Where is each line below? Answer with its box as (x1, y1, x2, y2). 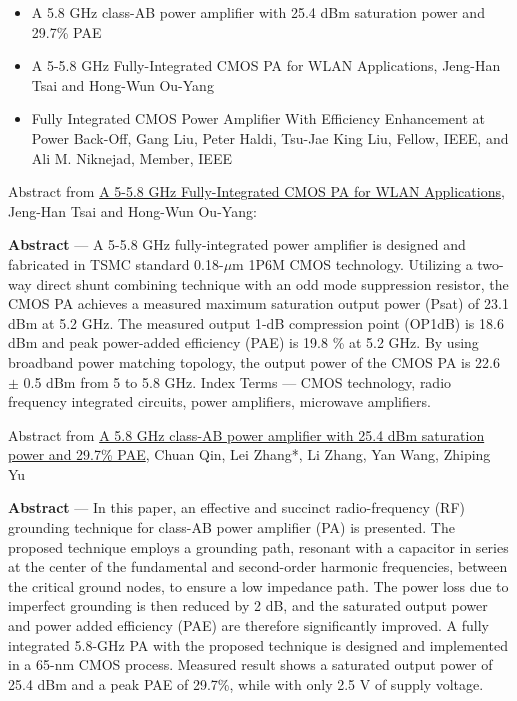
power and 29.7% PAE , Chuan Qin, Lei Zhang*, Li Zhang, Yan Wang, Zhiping (8, 444, 491, 465)
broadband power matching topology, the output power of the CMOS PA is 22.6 (8, 351, 500, 372)
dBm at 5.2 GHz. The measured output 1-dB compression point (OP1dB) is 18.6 (8, 312, 504, 333)
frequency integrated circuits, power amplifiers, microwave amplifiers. (8, 391, 431, 412)
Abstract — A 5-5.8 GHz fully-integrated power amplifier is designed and (8, 234, 466, 255)
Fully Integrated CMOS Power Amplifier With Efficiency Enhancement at (31, 108, 485, 129)
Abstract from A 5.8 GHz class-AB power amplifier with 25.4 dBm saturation (8, 424, 485, 445)
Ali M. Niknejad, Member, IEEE (31, 147, 232, 168)
